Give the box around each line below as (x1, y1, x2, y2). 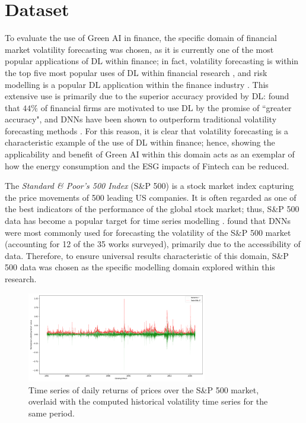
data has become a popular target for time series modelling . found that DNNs (5, 214, 291, 227)
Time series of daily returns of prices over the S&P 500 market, (28, 383, 259, 396)
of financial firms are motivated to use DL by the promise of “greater (40, 101, 292, 113)
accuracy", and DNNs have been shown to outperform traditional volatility (5, 113, 277, 125)
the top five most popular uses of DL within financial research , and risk (5, 66, 267, 78)
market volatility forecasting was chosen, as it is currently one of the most (5, 43, 274, 55)
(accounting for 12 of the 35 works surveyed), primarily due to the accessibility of (5, 238, 301, 250)
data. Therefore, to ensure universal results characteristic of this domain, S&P (5, 249, 289, 261)
